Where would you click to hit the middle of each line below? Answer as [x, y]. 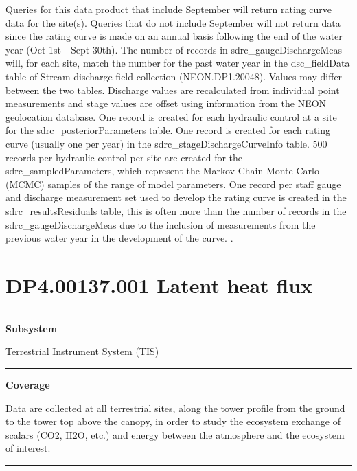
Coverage [28, 384]
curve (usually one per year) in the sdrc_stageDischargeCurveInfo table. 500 [166, 143]
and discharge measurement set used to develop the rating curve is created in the [176, 197]
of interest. [28, 448]
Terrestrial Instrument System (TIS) [82, 351]
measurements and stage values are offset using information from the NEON [166, 103]
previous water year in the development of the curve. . [119, 238]
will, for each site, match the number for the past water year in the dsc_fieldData [178, 63]
